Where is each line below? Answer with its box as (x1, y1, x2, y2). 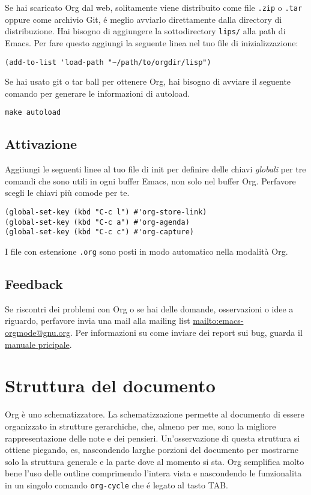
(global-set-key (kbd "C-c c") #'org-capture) (5, 228, 194, 237)
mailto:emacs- (193, 314, 244, 327)
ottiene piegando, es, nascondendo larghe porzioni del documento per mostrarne (5, 443, 298, 456)
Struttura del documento (5, 373, 216, 398)
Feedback (5, 275, 63, 293)
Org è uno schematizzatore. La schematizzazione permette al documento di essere (5, 408, 304, 421)
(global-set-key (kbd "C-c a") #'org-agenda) (5, 217, 190, 226)
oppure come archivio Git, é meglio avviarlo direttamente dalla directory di (5, 13, 282, 25)
